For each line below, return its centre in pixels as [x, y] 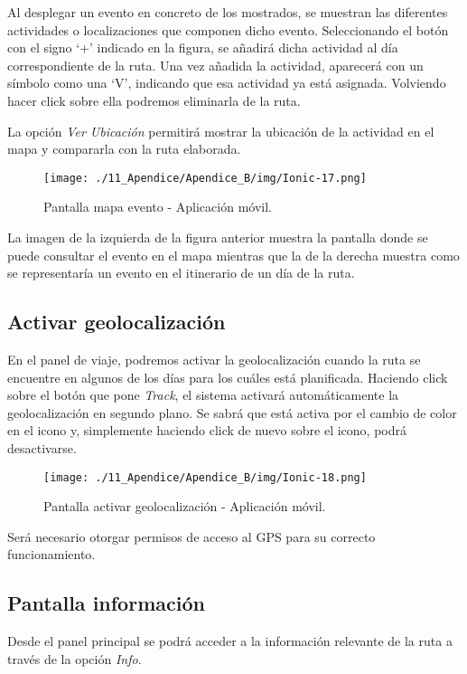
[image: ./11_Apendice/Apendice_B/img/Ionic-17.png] [205, 178]
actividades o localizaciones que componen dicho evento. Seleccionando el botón [228, 29]
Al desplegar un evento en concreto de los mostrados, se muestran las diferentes [228, 12]
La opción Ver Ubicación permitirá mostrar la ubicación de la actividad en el [221, 131]
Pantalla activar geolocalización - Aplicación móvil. [185, 506]
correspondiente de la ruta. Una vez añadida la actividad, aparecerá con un [215, 65]
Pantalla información [106, 603]
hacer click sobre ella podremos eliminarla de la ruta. [154, 100]
